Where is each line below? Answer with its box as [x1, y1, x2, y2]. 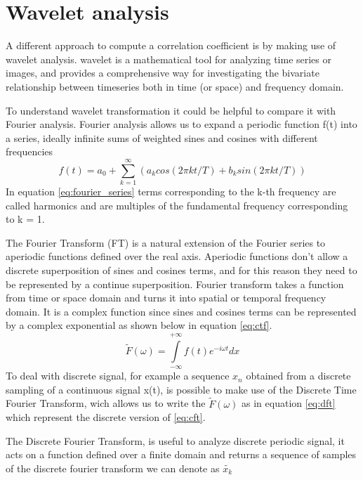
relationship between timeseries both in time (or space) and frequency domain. [6, 79, 344, 93]
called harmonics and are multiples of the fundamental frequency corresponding [6, 197, 348, 212]
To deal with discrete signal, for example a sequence [6, 368, 230, 383]
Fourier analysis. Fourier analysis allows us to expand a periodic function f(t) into [6, 117, 357, 131]
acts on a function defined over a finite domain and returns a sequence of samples [6, 447, 357, 462]
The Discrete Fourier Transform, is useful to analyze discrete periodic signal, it [6, 433, 345, 448]
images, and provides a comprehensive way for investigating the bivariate [6, 65, 319, 80]
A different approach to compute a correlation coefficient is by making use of [6, 38, 336, 53]
